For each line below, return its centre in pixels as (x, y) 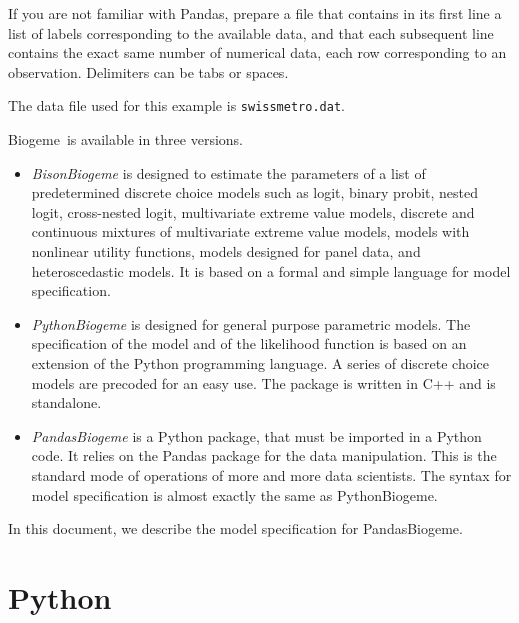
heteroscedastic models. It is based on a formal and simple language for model (271, 270)
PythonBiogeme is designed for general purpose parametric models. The (251, 323)
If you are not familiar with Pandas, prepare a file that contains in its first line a (255, 13)
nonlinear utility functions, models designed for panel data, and (226, 251)
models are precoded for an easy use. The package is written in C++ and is (263, 382)
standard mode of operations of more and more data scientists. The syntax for (271, 474)
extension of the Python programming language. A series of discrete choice (260, 362)
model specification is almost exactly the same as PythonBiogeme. (234, 494)
